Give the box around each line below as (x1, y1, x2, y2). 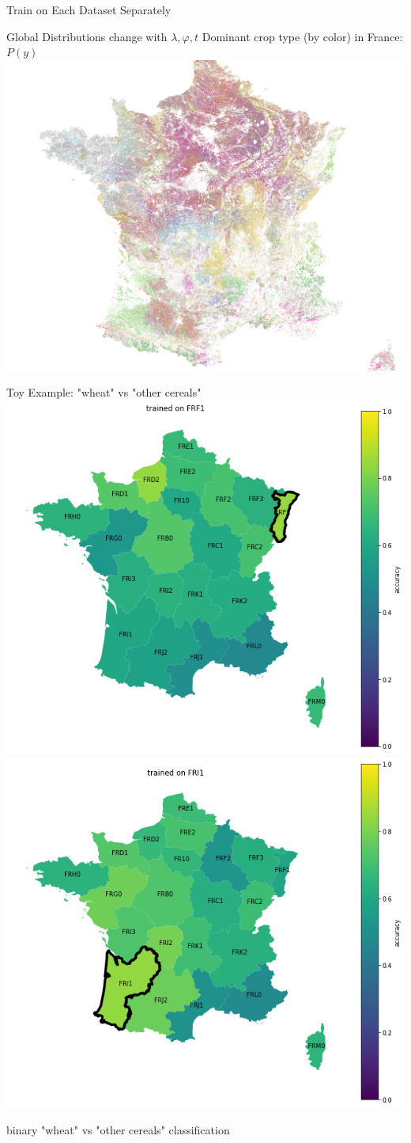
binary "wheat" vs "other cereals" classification (6, 1121, 230, 1137)
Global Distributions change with (6, 28, 168, 44)
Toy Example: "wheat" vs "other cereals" (6, 384, 202, 401)
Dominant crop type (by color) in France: (202, 28, 403, 44)
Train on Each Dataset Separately (6, 2, 172, 17)
